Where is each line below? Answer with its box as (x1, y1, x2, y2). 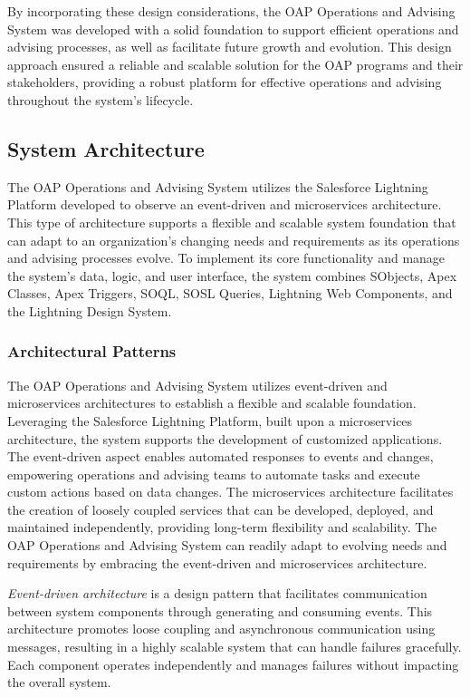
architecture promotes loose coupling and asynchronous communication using (7, 619, 436, 638)
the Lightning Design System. (7, 301, 172, 320)
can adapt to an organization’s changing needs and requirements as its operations (7, 230, 460, 249)
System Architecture (7, 134, 205, 162)
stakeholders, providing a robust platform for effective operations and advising (7, 73, 442, 92)
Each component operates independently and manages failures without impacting (7, 654, 459, 673)
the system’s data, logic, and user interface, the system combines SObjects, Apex (7, 266, 457, 285)
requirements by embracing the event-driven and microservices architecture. (7, 553, 427, 572)
